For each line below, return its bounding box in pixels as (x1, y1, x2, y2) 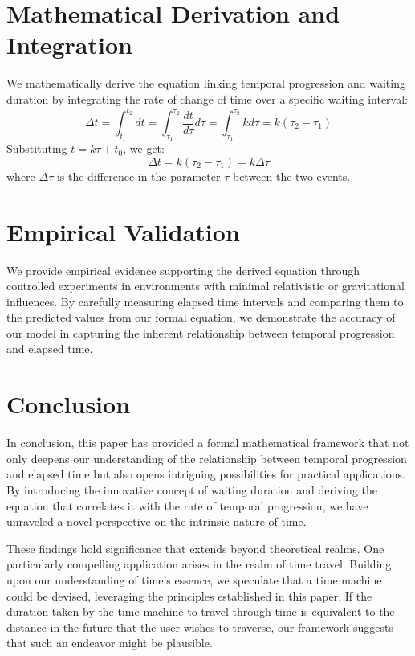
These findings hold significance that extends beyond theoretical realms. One (6, 539, 384, 556)
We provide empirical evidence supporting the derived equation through (6, 261, 360, 278)
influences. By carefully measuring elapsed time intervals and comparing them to (6, 293, 404, 310)
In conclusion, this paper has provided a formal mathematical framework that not (6, 434, 409, 451)
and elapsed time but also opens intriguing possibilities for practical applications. (6, 465, 405, 482)
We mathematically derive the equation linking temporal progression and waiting (6, 75, 405, 92)
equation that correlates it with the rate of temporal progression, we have (6, 497, 368, 514)
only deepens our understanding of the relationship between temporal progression (6, 449, 407, 466)
